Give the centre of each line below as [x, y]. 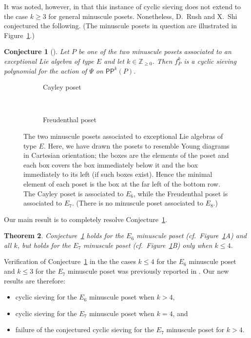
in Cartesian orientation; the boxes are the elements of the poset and [126, 155]
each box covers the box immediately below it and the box [111, 164]
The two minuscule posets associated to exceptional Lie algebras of [123, 136]
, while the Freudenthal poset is [181, 193]
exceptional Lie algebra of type [49, 61]
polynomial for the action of [46, 70]
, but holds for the [44, 245]
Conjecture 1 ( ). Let [37, 51]
